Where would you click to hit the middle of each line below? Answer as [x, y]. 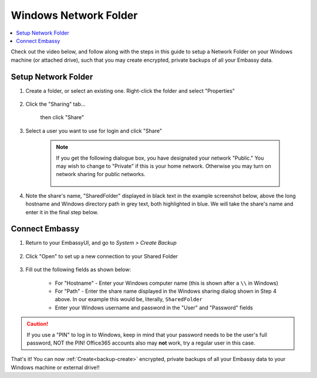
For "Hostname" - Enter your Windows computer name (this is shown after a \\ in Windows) [167, 283]
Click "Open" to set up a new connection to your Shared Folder [102, 256]
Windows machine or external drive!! [55, 367]
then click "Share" [62, 117]
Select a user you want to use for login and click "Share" [94, 131]
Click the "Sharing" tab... [55, 104]
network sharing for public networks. [101, 174]
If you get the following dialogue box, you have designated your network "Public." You [160, 158]
